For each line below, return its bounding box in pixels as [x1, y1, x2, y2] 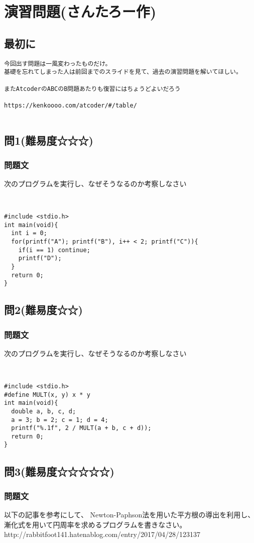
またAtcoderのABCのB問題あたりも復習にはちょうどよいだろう [4, 85, 181, 92]
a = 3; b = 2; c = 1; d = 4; [11, 416, 108, 423]
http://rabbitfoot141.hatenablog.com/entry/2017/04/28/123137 [4, 529, 200, 539]
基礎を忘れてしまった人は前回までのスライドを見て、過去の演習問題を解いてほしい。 [4, 68, 242, 76]
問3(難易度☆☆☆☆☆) [4, 463, 114, 479]
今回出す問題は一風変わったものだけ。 [4, 60, 111, 67]
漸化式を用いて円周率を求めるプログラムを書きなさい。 [4, 519, 187, 529]
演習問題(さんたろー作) [4, 1, 157, 22]
